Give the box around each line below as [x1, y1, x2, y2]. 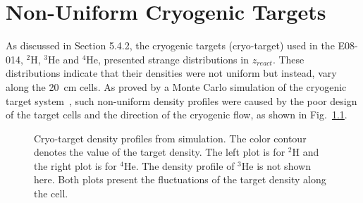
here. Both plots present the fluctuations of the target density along [34, 172, 326, 187]
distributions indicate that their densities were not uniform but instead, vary [6, 66, 337, 80]
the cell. [34, 186, 68, 201]
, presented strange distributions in [98, 51, 249, 66]
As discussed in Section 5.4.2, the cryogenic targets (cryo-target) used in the [6, 38, 335, 53]
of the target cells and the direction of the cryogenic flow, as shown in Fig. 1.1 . [6, 107, 347, 122]
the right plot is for [34, 158, 117, 173]
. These [272, 51, 304, 66]
